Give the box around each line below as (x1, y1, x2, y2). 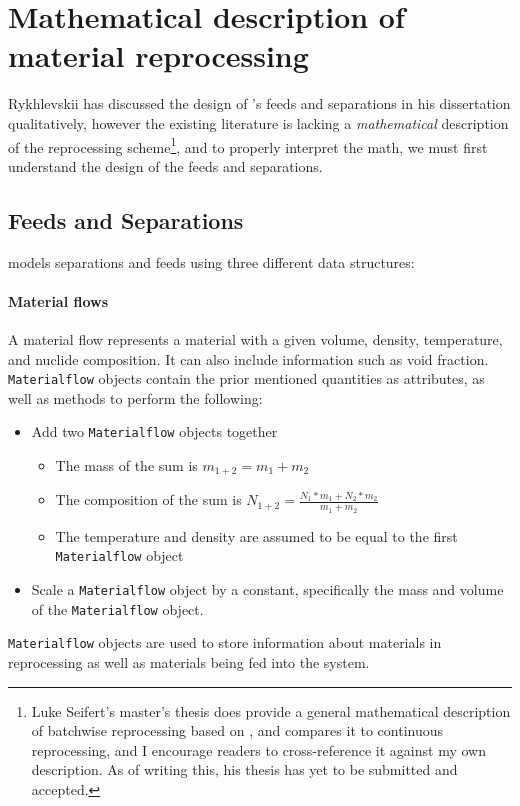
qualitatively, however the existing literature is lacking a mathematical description (8, 112, 509, 133)
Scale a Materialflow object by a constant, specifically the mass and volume (31, 578, 504, 599)
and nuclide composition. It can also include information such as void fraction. (8, 348, 489, 369)
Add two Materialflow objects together (31, 421, 278, 442)
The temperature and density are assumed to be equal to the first (55, 525, 458, 546)
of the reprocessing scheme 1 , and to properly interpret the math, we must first (8, 133, 488, 157)
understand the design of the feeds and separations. (8, 155, 323, 176)
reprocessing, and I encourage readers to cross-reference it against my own (31, 739, 486, 760)
